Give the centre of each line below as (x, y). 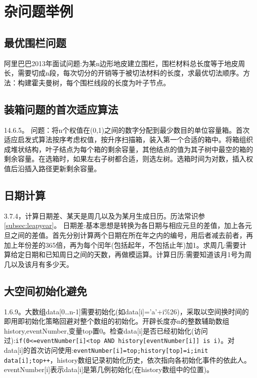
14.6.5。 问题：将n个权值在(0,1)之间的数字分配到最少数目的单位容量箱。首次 (127, 130)
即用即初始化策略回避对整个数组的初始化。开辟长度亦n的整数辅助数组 (117, 321)
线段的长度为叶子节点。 (132, 82)
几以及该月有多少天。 (39, 264)
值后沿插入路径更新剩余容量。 (52, 168)
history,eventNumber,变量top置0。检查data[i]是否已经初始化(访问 (106, 330)
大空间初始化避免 (45, 290)
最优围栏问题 (35, 42)
